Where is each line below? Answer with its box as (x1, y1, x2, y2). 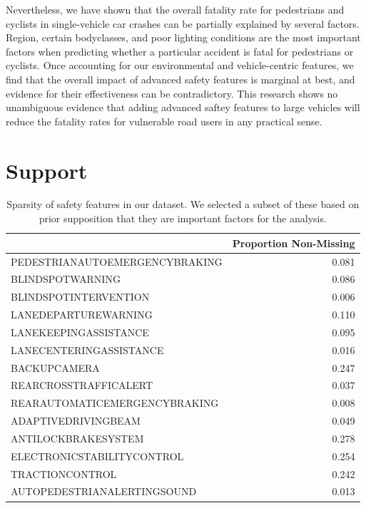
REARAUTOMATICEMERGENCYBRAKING (11, 395, 219, 410)
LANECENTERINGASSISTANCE (11, 342, 164, 357)
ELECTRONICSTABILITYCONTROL (11, 448, 184, 463)
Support (6, 155, 88, 185)
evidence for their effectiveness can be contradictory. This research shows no (6, 85, 338, 100)
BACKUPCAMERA (11, 360, 100, 375)
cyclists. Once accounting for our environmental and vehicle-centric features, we (6, 58, 354, 73)
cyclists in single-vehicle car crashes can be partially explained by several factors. (6, 16, 360, 31)
